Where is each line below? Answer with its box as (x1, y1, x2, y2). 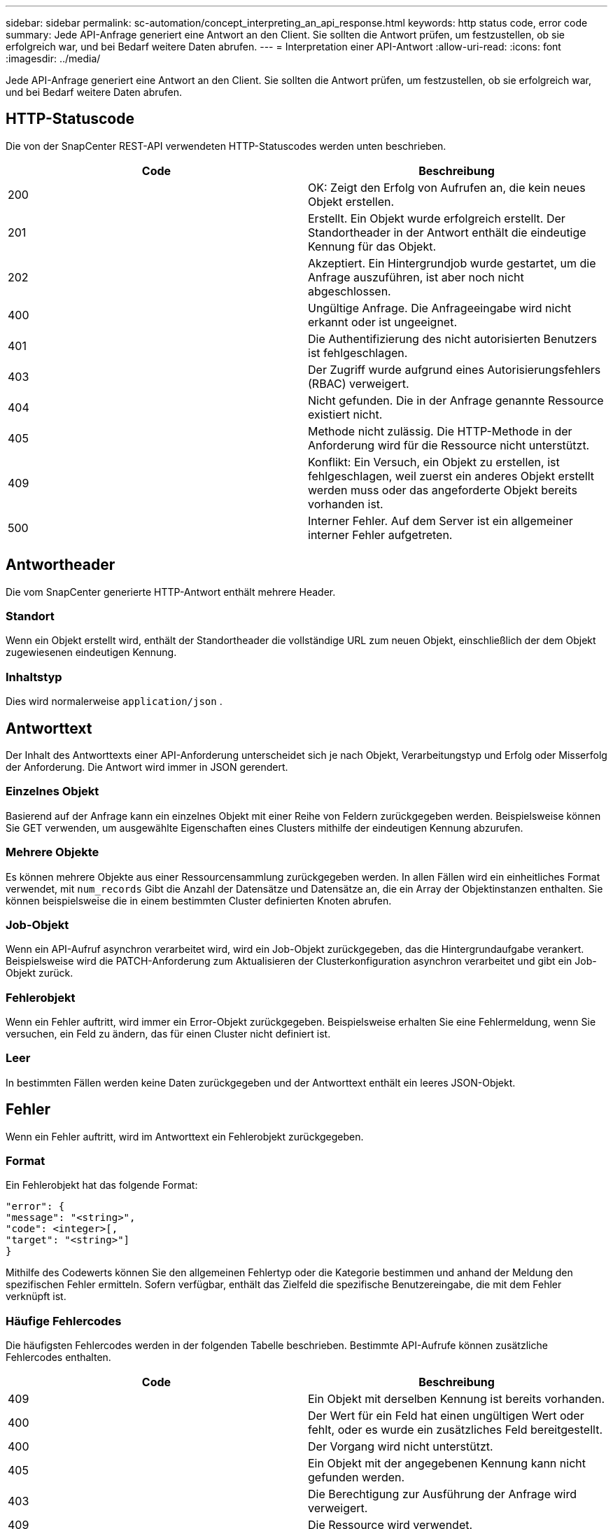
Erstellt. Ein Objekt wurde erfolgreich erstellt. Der (308, 211, 565, 225)
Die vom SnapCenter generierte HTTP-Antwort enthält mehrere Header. (6, 585, 336, 598)
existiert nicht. (308, 407, 383, 421)
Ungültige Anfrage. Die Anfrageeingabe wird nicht (308, 300, 572, 315)
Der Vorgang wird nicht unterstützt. (308, 1439, 493, 1454)
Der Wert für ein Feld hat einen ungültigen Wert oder (308, 1409, 584, 1423)
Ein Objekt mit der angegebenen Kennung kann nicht (308, 1456, 586, 1471)
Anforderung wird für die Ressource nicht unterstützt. (308, 438, 590, 452)
